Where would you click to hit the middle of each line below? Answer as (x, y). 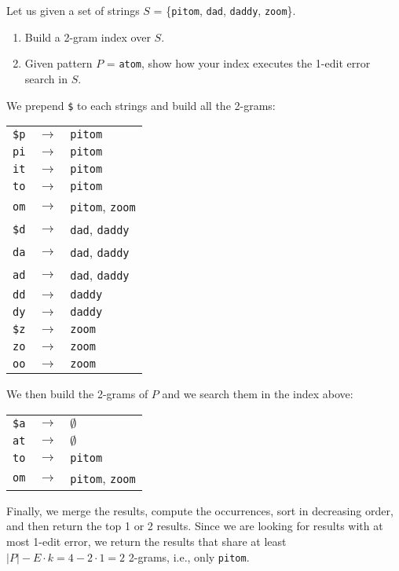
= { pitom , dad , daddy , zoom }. (225, 10)
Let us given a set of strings (73, 10)
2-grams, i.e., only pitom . (189, 556)
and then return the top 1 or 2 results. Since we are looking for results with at (195, 526)
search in (46, 78)
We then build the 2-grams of (77, 394)
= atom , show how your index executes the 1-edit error (238, 63)
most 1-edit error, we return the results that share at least (146, 541)
